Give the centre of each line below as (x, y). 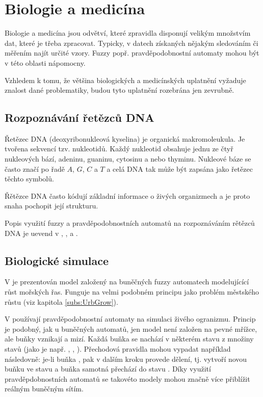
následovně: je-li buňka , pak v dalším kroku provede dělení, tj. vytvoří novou (126, 359)
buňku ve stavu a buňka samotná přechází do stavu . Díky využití (108, 369)
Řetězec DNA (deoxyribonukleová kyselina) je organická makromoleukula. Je (125, 138)
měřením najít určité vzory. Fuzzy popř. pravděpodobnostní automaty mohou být (132, 53)
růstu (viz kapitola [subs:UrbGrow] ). (61, 301)
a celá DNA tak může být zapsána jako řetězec (180, 168)
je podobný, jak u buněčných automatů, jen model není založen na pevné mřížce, (131, 328)
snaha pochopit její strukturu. (51, 206)
